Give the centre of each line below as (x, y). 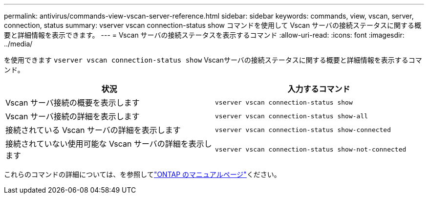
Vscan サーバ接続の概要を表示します (73, 103)
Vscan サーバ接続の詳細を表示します (73, 116)
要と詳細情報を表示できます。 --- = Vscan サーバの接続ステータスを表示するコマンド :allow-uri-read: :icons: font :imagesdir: (204, 35)
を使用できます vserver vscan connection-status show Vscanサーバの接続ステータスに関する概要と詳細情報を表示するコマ (213, 60)
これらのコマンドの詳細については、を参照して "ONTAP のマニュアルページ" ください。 (142, 174)
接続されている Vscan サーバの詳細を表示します (93, 130)
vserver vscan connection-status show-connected (303, 130)
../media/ (18, 44)
